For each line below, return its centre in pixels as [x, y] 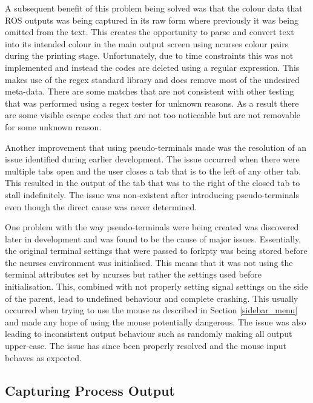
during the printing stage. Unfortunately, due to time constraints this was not [149, 55]
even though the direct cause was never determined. [101, 206]
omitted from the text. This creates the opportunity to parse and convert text [150, 32]
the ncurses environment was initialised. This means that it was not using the [149, 262]
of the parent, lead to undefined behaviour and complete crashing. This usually [152, 298]
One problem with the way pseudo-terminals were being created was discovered [152, 227]
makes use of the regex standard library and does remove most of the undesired [152, 79]
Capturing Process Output [90, 390]
